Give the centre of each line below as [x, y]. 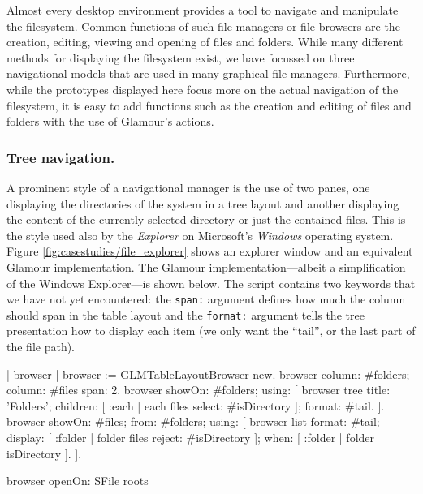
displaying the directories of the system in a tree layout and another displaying [203, 203]
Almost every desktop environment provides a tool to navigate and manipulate [203, 10]
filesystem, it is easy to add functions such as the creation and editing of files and [209, 105]
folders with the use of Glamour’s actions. [110, 121]
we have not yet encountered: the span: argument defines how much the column [206, 299]
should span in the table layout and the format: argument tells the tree [186, 314]
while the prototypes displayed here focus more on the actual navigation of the [203, 89]
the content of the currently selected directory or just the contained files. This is [206, 219]
